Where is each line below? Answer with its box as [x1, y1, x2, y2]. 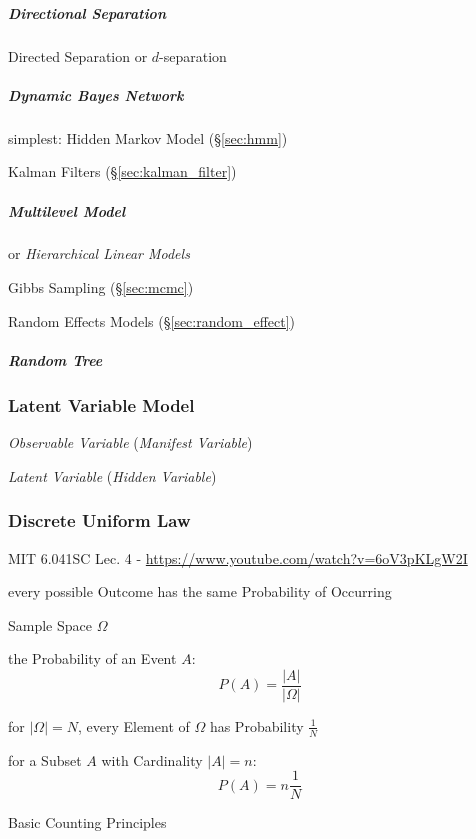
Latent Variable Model [8, 392, 195, 417]
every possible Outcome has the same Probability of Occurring [8, 581, 392, 602]
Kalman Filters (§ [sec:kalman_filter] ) [8, 161, 237, 182]
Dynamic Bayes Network [8, 84, 184, 105]
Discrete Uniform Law [8, 508, 191, 533]
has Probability [209, 715, 304, 736]
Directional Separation [8, 2, 166, 23]
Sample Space [8, 614, 92, 635]
